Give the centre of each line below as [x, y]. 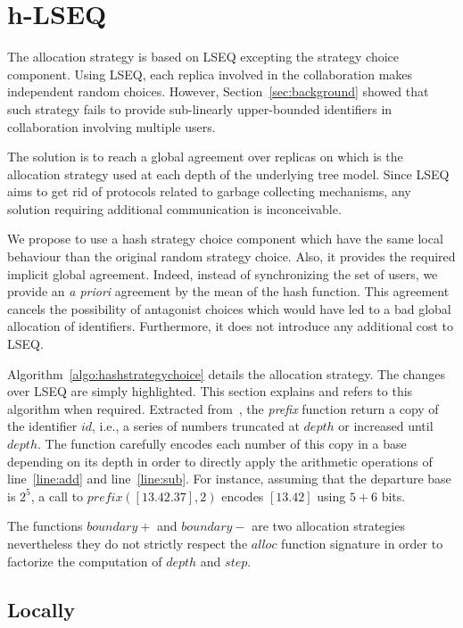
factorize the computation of [85, 561]
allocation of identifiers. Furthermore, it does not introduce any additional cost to [231, 326]
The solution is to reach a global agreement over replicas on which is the [205, 157]
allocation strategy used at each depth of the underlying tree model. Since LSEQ [228, 174]
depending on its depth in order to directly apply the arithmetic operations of [220, 461]
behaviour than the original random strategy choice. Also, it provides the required [231, 256]
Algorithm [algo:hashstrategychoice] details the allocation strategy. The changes [226, 373]
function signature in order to [362, 543]
